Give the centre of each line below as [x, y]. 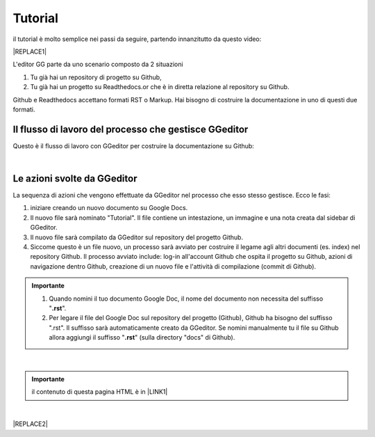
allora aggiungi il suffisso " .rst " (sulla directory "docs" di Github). [142, 337]
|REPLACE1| [30, 51]
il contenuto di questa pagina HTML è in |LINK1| [100, 392]
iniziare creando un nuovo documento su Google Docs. [109, 208]
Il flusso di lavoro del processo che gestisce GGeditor [131, 129]
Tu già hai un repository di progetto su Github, [96, 77]
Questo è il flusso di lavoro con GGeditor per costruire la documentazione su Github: [134, 145]
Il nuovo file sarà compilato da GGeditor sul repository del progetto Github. [136, 237]
